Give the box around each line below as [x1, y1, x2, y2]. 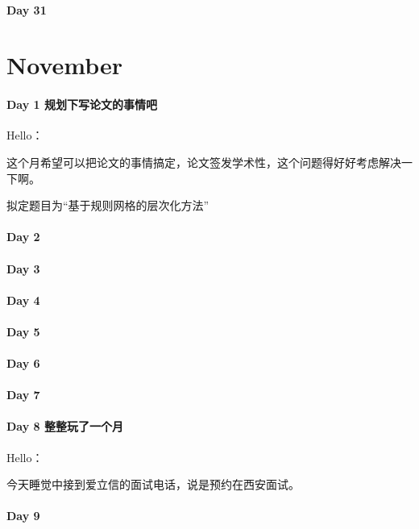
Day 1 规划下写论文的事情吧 [6, 96, 157, 113]
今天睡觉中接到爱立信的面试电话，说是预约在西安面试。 [6, 476, 300, 493]
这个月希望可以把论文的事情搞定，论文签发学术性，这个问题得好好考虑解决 [6, 153, 401, 170]
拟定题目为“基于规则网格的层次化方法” [6, 197, 209, 214]
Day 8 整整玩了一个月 [6, 418, 123, 435]
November [6, 48, 123, 81]
